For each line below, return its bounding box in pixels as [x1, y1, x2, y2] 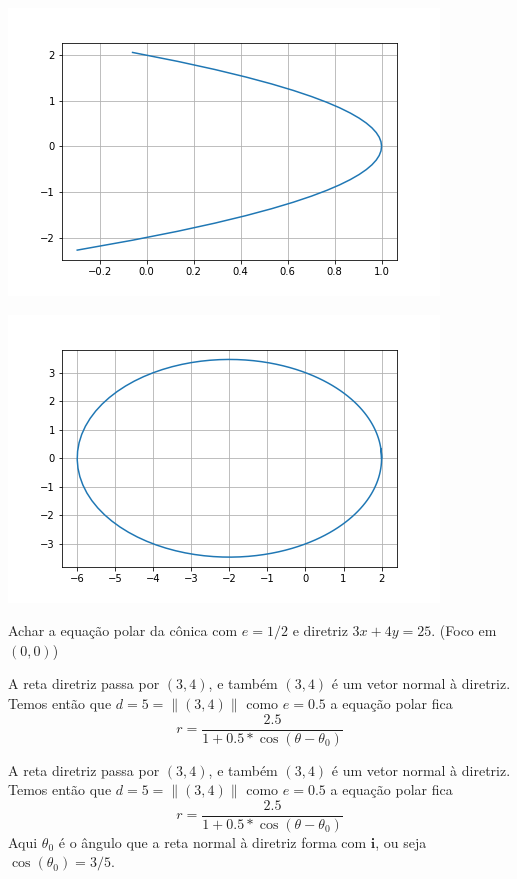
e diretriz [292, 620, 348, 641]
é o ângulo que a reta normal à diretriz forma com [58, 831, 367, 852]
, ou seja [375, 831, 427, 852]
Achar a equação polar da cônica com [8, 620, 238, 641]
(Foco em [439, 620, 497, 641]
